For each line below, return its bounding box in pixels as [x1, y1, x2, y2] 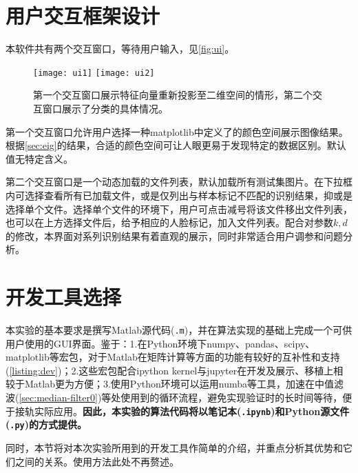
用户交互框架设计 [6, 1, 160, 30]
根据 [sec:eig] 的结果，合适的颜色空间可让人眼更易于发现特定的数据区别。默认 [6, 138, 346, 152]
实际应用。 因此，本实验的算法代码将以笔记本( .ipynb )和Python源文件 [34, 403, 350, 418]
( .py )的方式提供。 [6, 417, 87, 432]
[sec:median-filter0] [19, 390, 98, 405]
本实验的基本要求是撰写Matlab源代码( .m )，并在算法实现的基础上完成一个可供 [6, 323, 352, 337]
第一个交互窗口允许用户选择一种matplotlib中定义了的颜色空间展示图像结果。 [6, 124, 348, 139]
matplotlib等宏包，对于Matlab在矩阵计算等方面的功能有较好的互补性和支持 [6, 350, 340, 364]
